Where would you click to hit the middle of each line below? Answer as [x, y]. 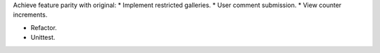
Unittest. [43, 38]
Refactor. [44, 27]
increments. [30, 15]
